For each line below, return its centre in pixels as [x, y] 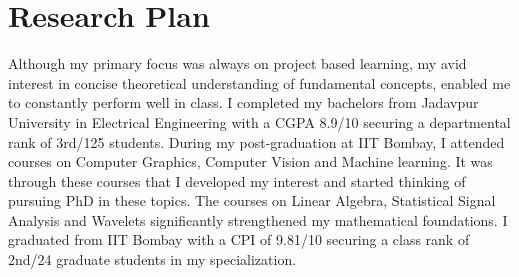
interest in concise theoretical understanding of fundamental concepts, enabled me [259, 82]
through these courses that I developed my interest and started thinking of [237, 180]
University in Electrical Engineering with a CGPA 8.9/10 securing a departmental [259, 121]
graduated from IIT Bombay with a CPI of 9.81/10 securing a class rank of [239, 239]
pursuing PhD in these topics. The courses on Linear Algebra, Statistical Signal [252, 200]
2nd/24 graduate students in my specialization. [152, 259]
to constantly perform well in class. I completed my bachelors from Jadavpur [243, 102]
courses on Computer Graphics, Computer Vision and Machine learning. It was [250, 161]
